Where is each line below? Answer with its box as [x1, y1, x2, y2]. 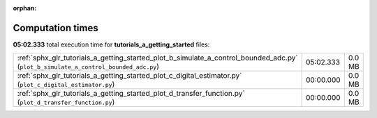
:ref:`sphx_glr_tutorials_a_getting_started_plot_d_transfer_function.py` [17, 89, 245, 99]
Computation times [13, 22, 98, 34]
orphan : [13, 4, 37, 12]
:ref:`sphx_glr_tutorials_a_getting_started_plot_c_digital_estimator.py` [17, 71, 242, 81]
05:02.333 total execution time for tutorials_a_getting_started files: [13, 40, 210, 49]
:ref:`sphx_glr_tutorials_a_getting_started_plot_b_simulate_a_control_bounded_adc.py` [17, 53, 298, 62]
